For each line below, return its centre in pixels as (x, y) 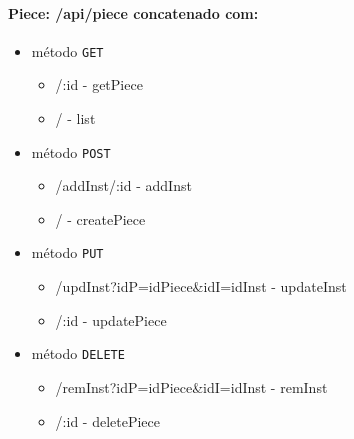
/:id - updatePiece (111, 319)
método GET (67, 50)
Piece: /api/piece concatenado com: (133, 12)
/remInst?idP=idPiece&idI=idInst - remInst (191, 386)
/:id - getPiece (99, 84)
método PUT (67, 252)
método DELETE (78, 353)
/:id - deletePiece (107, 420)
